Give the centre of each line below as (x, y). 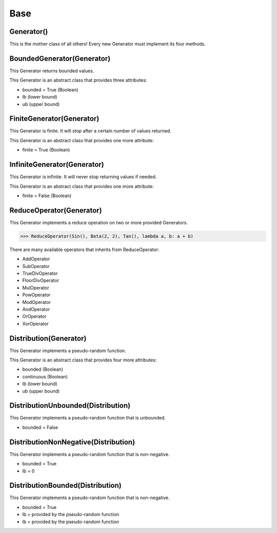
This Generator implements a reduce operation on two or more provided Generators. (99, 222)
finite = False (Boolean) (47, 196)
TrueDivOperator (40, 273)
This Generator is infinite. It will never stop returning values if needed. (83, 177)
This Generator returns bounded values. (52, 71)
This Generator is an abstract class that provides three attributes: (78, 80)
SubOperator (36, 266)
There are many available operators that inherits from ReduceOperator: (84, 250)
